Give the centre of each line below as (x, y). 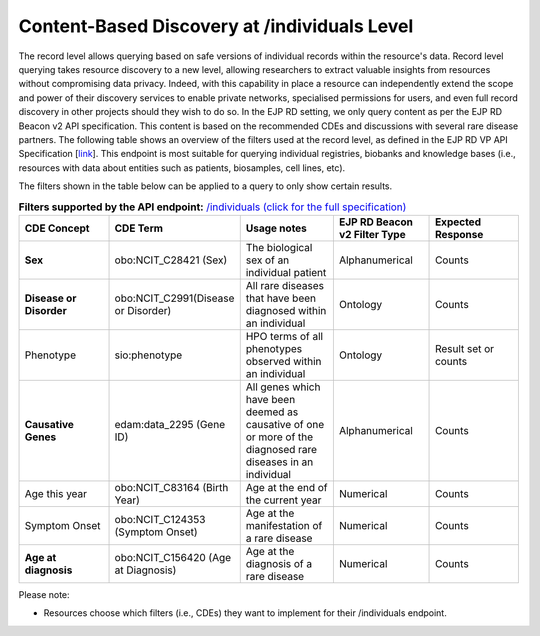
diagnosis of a (279, 563)
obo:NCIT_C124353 (160, 519)
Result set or (465, 348)
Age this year (56, 493)
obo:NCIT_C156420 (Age (173, 557)
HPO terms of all (284, 336)
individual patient (286, 272)
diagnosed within (286, 310)
